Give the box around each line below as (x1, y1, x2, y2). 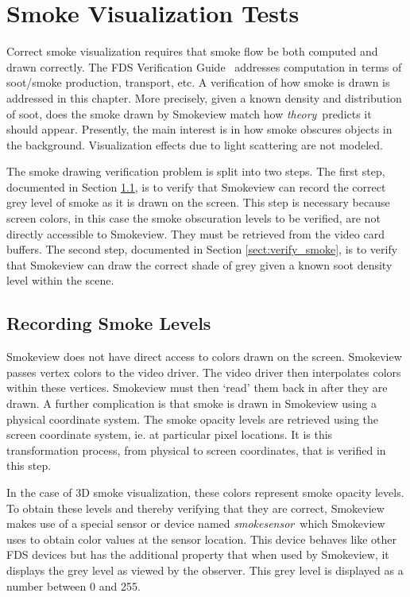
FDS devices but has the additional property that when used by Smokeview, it (6, 546, 389, 563)
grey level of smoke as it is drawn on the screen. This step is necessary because (6, 194, 390, 211)
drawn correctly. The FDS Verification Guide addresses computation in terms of (6, 58, 402, 75)
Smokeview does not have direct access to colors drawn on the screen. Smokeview (6, 348, 402, 365)
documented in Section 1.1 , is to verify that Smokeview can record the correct (6, 178, 386, 195)
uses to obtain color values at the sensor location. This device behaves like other (6, 530, 396, 547)
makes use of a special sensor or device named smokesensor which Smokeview (6, 515, 385, 532)
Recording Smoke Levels (6, 311, 211, 335)
